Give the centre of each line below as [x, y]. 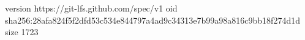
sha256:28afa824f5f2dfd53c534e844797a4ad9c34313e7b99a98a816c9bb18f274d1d [152, 20]
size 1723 [22, 32]
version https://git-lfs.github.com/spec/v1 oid [91, 8]
